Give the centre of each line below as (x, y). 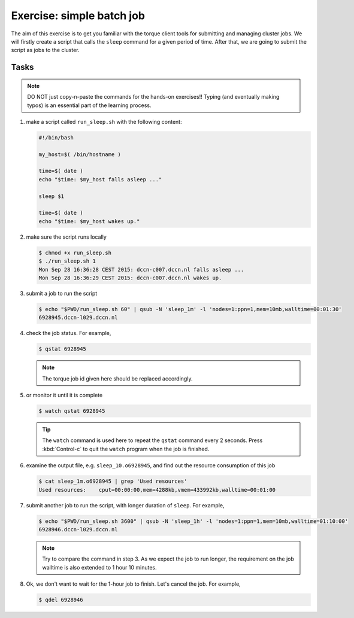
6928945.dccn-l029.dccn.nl (78, 318)
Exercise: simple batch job (78, 16)
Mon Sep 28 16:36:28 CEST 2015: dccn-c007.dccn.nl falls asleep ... (141, 270)
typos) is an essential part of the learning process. (89, 105)
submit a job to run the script (62, 293)
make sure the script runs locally (66, 237)
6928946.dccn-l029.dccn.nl (78, 529)
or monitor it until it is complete (64, 395)
